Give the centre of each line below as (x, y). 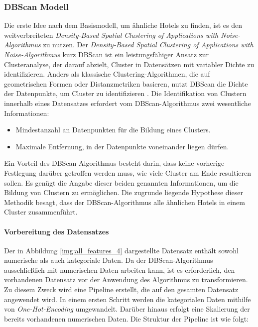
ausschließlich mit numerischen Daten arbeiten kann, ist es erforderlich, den (120, 270)
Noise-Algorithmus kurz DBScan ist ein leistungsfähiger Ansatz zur (107, 54)
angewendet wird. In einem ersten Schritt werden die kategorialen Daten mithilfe (128, 299)
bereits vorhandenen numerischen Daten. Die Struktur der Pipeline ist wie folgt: (127, 318)
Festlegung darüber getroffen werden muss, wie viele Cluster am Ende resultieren (128, 172)
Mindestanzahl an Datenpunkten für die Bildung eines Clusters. (113, 130)
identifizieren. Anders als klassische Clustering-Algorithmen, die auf (107, 74)
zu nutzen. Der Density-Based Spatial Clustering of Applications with (148, 45)
